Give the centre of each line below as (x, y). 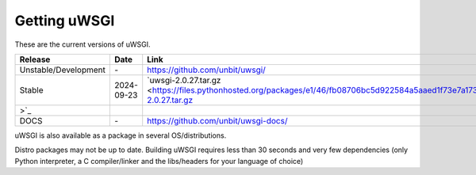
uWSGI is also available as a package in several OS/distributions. (121, 135)
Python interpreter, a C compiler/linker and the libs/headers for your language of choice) (159, 161)
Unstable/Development (63, 70)
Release (35, 59)
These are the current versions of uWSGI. (83, 44)
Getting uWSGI (65, 21)
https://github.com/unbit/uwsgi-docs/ (217, 120)
